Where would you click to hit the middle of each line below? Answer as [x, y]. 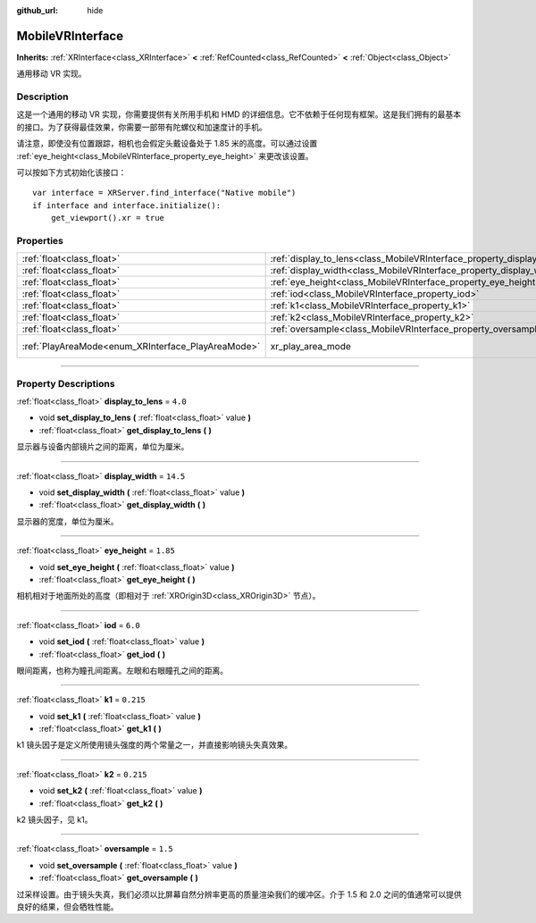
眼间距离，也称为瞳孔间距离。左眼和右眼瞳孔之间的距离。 [122, 670]
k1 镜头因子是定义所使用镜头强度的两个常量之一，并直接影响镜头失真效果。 [155, 745]
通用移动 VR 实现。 [51, 74]
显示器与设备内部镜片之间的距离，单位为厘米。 [103, 447]
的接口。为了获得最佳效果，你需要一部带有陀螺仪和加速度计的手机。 [142, 127]
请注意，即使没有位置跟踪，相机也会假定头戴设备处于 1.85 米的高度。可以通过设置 [167, 144]
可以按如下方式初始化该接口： [71, 172]
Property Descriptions [66, 383]
